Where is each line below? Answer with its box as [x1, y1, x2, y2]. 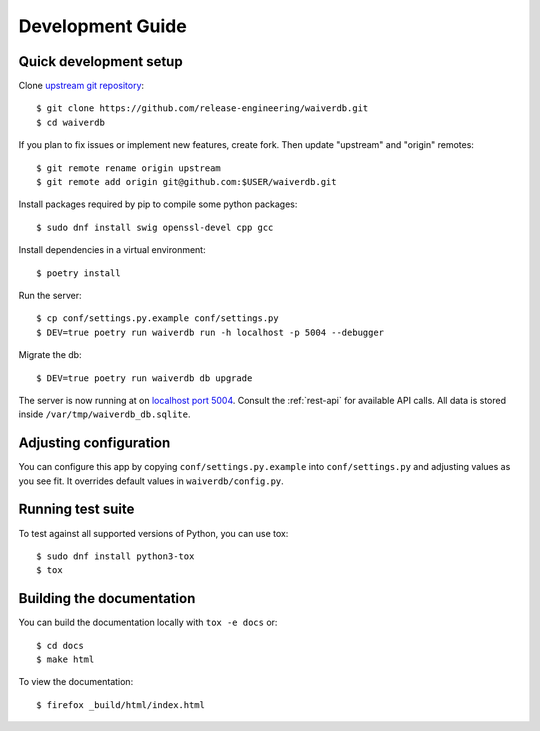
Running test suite [18, 501, 135, 518]
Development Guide [18, 15, 187, 37]
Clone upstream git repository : [18, 80, 145, 92]
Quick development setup [18, 53, 184, 70]
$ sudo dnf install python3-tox [36, 550, 195, 562]
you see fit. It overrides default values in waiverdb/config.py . [18, 475, 284, 487]
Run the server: [18, 289, 82, 301]
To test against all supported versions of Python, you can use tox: [18, 527, 289, 539]
